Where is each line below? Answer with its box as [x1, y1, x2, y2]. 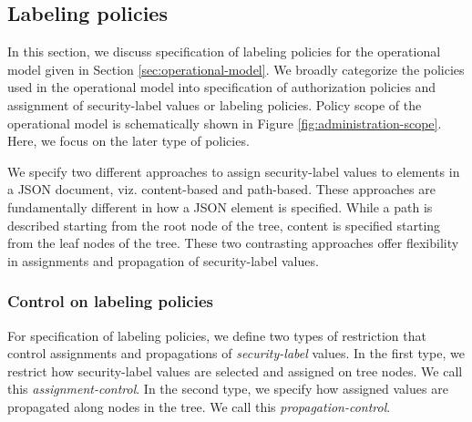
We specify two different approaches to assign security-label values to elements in [7, 161, 460, 180]
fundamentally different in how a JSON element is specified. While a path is [7, 197, 433, 216]
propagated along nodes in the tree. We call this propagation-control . [7, 396, 391, 416]
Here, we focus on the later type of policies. [7, 131, 250, 150]
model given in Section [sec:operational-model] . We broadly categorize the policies [7, 59, 465, 78]
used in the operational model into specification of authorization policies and [7, 77, 436, 97]
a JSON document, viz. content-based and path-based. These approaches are [7, 180, 436, 199]
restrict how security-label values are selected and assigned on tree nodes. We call [7, 361, 463, 380]
